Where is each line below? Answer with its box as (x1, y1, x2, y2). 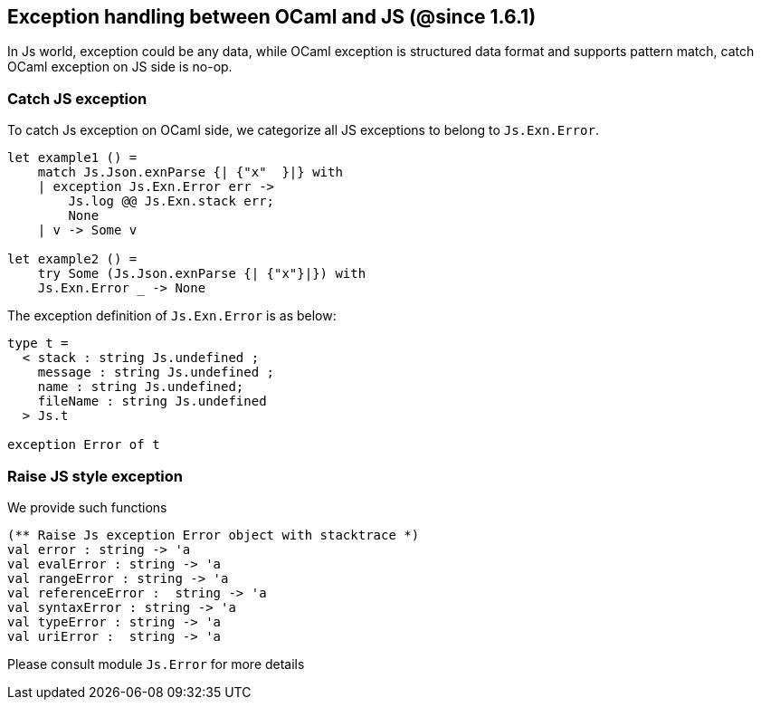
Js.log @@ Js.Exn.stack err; (68, 194, 275, 209)
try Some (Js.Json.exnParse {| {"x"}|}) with (37, 266, 366, 282)
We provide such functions (7, 499, 167, 515)
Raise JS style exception (7, 466, 183, 485)
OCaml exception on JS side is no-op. (7, 59, 233, 75)
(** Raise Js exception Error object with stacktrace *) (7, 527, 420, 542)
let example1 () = (7, 150, 138, 166)
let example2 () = (7, 252, 138, 267)
